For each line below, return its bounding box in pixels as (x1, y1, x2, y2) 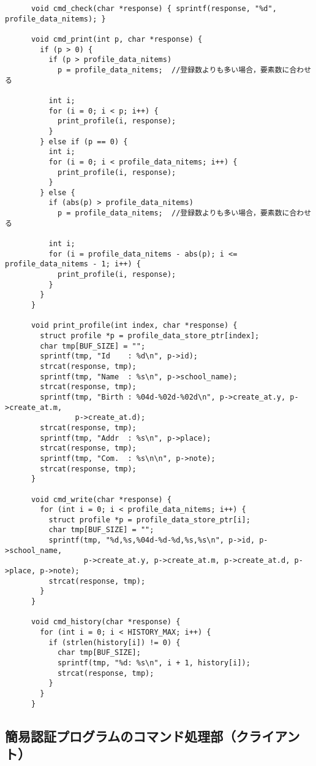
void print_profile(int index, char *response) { (31, 321, 238, 330)
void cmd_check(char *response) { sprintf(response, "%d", (31, 4, 277, 13)
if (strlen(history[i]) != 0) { (48, 638, 181, 647)
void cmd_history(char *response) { (31, 617, 181, 627)
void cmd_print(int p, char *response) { (31, 34, 203, 44)
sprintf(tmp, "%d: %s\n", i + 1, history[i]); (57, 659, 250, 667)
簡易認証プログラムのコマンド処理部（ (5, 726, 236, 745)
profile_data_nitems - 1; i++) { (5, 260, 141, 269)
